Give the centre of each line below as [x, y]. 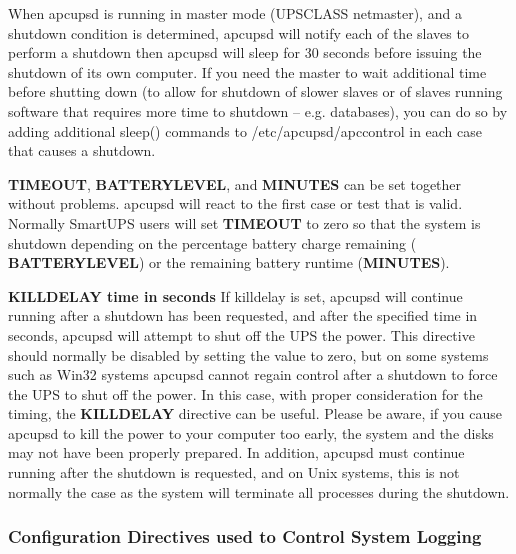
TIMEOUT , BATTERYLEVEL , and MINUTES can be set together [235, 183]
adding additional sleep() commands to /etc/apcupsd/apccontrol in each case [245, 130]
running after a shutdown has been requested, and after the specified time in [243, 315]
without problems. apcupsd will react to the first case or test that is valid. [235, 203]
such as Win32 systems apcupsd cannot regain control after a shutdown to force [253, 374]
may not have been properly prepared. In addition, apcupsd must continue [236, 452]
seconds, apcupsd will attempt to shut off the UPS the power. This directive [241, 334]
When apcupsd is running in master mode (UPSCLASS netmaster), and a [235, 13]
